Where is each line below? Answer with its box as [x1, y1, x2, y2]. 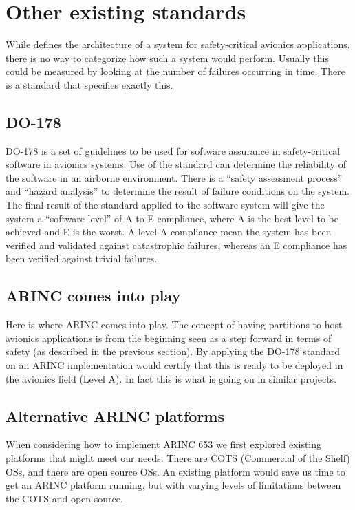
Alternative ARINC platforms [6, 405, 225, 426]
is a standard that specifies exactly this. [6, 77, 173, 92]
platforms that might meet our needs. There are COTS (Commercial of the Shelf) [6, 451, 350, 465]
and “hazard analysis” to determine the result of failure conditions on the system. [6, 184, 349, 198]
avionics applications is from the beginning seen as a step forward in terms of [6, 330, 332, 345]
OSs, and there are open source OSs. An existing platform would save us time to [6, 464, 345, 478]
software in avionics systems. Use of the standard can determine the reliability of [6, 157, 346, 171]
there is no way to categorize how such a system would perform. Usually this [6, 50, 329, 65]
